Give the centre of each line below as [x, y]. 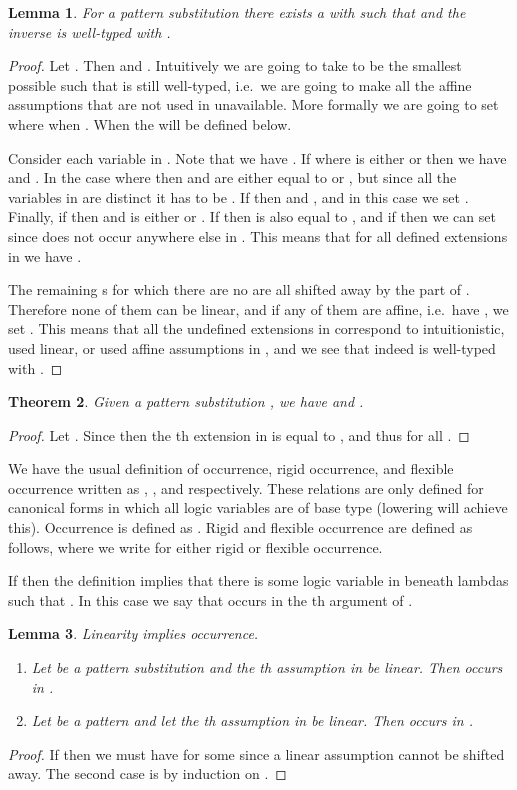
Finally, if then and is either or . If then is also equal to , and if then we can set [252, 216]
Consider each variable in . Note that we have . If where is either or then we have [257, 157]
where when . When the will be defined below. [150, 123]
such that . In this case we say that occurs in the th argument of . [210, 599]
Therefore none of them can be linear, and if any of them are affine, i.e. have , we [258, 308]
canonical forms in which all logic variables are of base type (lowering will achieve [258, 507]
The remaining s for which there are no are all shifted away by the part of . [239, 289]
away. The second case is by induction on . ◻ [147, 773]
